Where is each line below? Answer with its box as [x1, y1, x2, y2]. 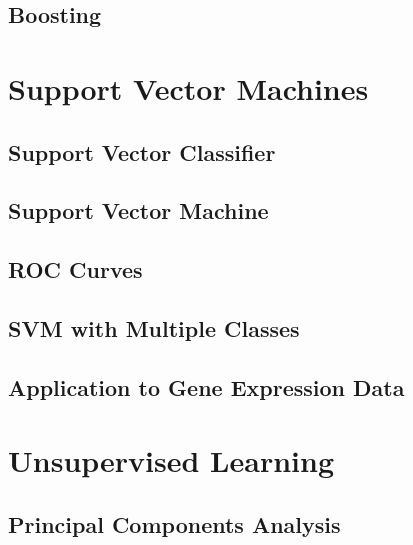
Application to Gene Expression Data [8, 371, 405, 402]
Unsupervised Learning [8, 440, 334, 481]
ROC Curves [8, 254, 143, 285]
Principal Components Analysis [8, 508, 341, 539]
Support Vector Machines [8, 67, 369, 108]
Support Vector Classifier [8, 136, 276, 167]
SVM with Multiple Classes [8, 312, 300, 343]
